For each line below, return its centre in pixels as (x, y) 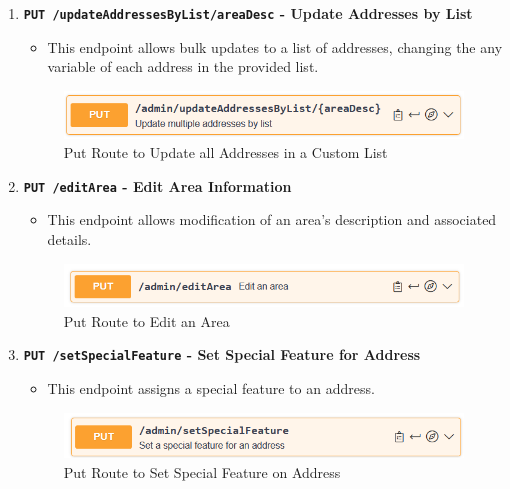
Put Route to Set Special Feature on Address (202, 471)
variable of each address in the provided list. (183, 66)
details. (69, 239)
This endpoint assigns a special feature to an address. (211, 388)
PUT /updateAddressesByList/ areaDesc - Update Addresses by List (248, 13)
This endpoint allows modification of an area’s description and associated (272, 219)
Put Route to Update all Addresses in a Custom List (225, 152)
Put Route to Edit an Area (146, 320)
